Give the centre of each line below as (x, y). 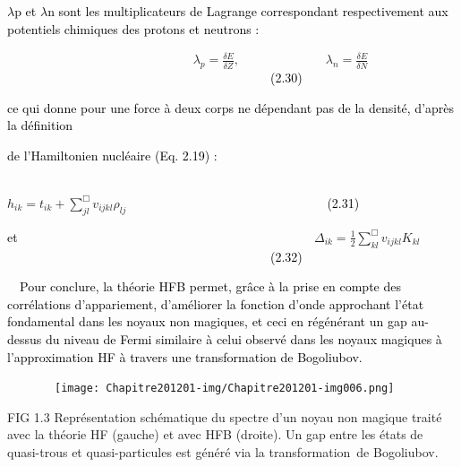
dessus (25, 338)
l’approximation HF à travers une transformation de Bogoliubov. (185, 356)
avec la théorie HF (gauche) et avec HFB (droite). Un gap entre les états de (215, 434)
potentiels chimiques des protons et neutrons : (133, 28)
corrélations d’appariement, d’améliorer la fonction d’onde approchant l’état (216, 303)
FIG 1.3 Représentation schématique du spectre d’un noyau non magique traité (225, 416)
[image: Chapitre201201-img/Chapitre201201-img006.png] (224, 389)
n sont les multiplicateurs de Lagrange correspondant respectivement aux (248, 11)
